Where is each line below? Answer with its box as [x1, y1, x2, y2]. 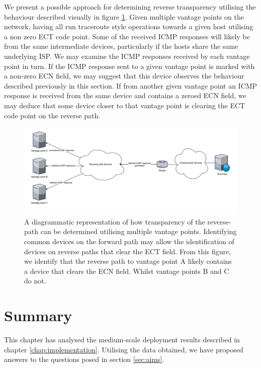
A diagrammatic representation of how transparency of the [24, 216, 205, 227]
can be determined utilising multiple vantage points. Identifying [40, 226, 237, 237]
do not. [24, 275, 46, 286]
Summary [4, 305, 72, 326]
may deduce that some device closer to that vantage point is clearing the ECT [4, 100, 245, 110]
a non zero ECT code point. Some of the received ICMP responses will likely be [4, 31, 250, 41]
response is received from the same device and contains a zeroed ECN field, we [4, 90, 246, 101]
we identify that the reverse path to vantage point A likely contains [24, 256, 232, 266]
